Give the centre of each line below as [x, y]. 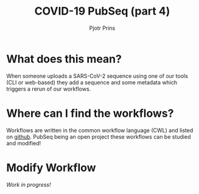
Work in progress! [29, 184]
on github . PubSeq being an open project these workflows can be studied [99, 137]
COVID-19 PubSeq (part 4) [102, 11]
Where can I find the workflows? [90, 113]
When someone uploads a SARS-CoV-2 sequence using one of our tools [97, 76]
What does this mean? [64, 59]
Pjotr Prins [102, 28]
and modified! [24, 143]
